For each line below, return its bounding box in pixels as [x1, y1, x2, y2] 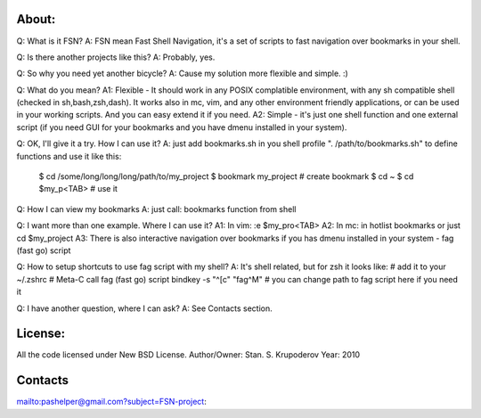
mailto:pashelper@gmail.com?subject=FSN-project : [16, 397, 207, 407]
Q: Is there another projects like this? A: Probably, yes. [16, 52, 216, 62]
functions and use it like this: [16, 151, 122, 161]
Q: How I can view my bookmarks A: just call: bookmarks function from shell [16, 203, 297, 214]
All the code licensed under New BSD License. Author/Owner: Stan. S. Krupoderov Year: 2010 [16, 349, 361, 360]
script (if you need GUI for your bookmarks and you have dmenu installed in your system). [16, 121, 347, 133]
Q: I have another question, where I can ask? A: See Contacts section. [16, 303, 273, 314]
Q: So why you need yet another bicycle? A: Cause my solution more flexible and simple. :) [16, 68, 349, 79]
